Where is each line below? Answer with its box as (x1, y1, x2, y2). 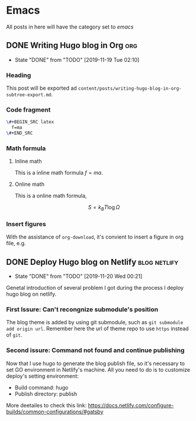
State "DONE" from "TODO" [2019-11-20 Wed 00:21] (14, 273, 143, 280)
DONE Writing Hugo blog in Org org (6, 40, 137, 50)
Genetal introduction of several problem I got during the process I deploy (6, 284, 184, 292)
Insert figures (6, 220, 46, 228)
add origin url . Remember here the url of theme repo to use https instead (6, 325, 189, 333)
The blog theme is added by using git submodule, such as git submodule (6, 319, 184, 326)
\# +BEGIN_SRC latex (6, 119, 54, 125)
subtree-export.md (6, 92, 52, 98)
